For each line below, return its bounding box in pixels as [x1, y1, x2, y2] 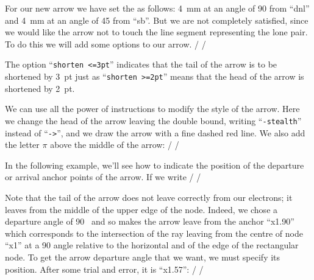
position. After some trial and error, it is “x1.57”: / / [5, 262, 204, 275]
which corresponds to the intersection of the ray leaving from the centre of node [5, 226, 303, 239]
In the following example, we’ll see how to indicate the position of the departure [5, 158, 304, 171]
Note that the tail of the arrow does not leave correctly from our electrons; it [5, 191, 293, 203]
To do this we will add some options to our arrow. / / [5, 37, 206, 50]
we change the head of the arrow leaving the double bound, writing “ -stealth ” [5, 114, 302, 127]
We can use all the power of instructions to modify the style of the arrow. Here [5, 102, 300, 115]
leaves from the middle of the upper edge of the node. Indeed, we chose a [5, 203, 278, 215]
